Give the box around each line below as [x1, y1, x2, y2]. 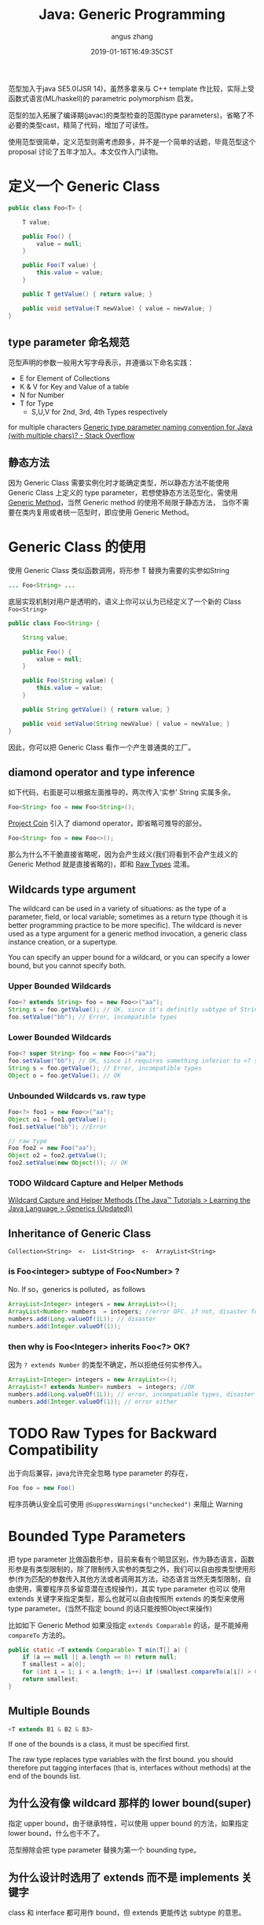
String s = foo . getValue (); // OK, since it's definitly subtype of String [8, 1006, 262, 1014]
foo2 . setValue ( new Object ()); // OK [8, 1159, 128, 1167]
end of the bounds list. [8, 1771, 81, 1781]
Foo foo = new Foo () [8, 1484, 76, 1491]
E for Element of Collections [19, 374, 110, 383]
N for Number [19, 390, 64, 400]
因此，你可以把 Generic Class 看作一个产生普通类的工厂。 [8, 743, 195, 752]
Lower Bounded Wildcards [8, 1031, 112, 1042]
